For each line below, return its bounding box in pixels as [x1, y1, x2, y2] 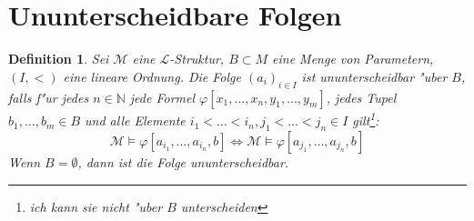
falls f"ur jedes [8, 87, 89, 106]
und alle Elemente [85, 111, 186, 130]
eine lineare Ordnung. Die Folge [63, 66, 241, 85]
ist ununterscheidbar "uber [301, 66, 448, 85]
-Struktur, [169, 49, 225, 68]
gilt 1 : [352, 108, 379, 130]
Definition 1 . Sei [8, 49, 109, 68]
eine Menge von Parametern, [272, 49, 434, 68]
